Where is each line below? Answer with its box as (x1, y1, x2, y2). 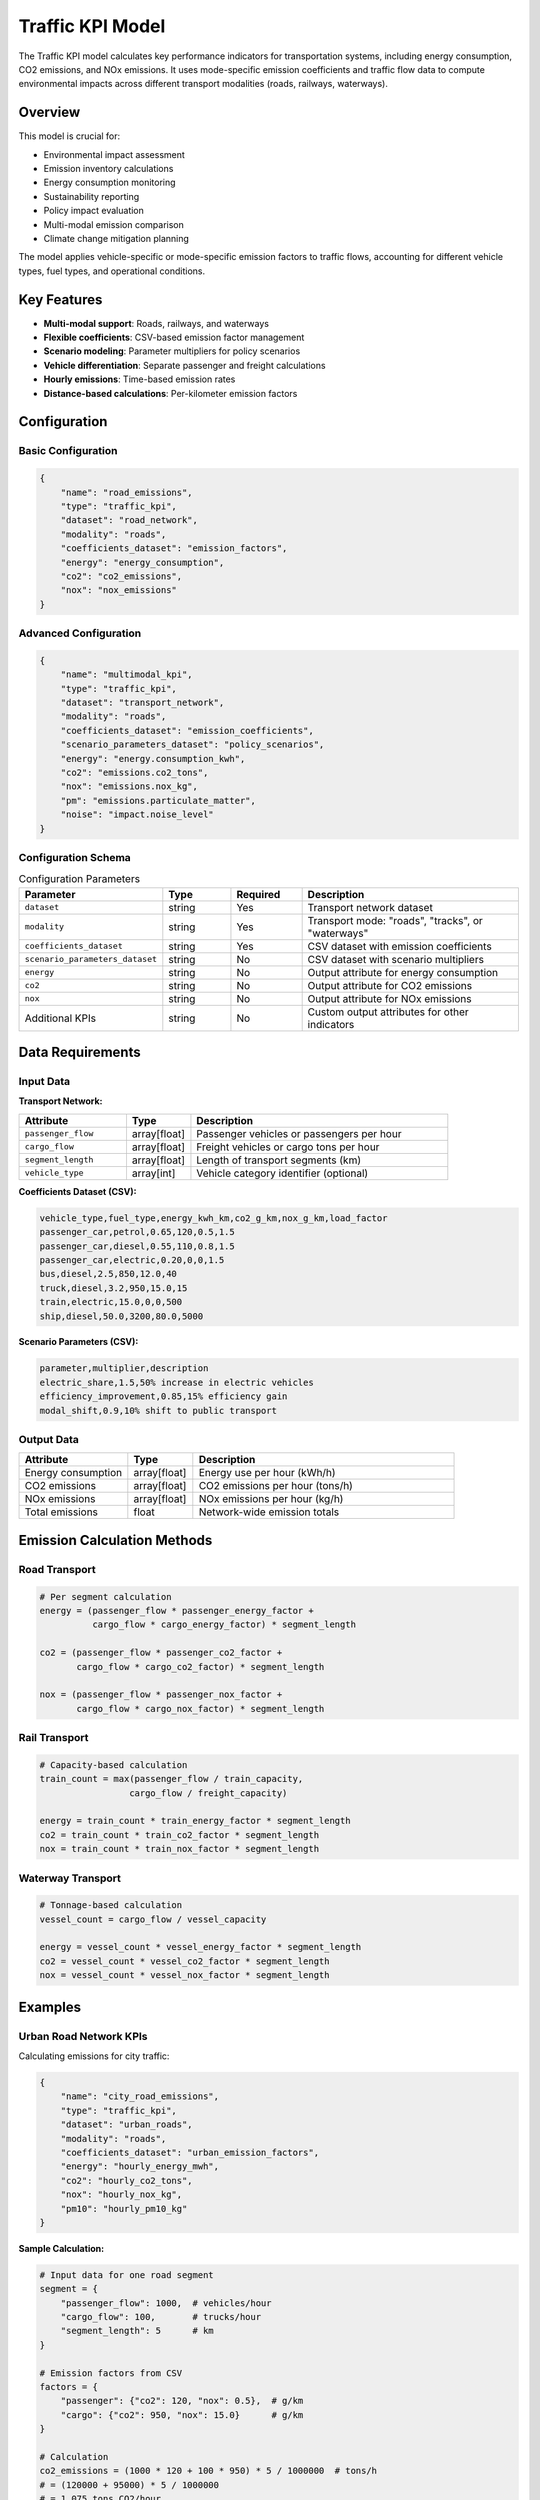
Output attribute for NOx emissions (307, 991, 472, 1005)
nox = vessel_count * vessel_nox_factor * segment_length (39, 1970, 330, 1981)
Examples (18, 1998, 82, 2015)
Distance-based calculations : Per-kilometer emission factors (43, 387, 298, 399)
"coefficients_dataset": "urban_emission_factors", (60, 2146, 320, 2158)
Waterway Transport (18, 1871, 122, 1885)
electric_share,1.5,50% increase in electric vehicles (39, 1376, 314, 1388)
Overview (18, 104, 81, 121)
